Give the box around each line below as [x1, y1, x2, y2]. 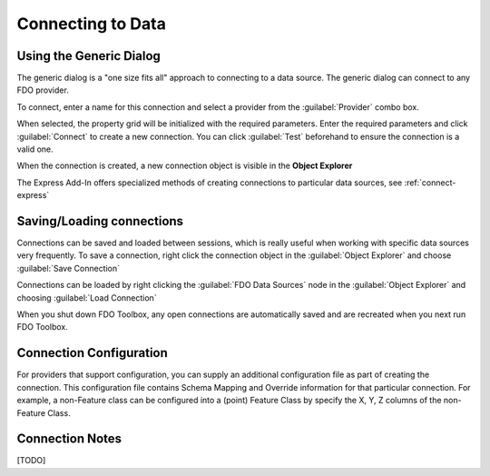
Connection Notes [16, 431, 122, 447]
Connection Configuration [16, 345, 168, 361]
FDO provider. [16, 84, 70, 95]
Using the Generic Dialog [16, 48, 161, 64]
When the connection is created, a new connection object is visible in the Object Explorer [16, 160, 353, 172]
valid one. [16, 144, 54, 154]
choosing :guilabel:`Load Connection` [16, 292, 158, 303]
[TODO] [16, 455, 46, 466]
